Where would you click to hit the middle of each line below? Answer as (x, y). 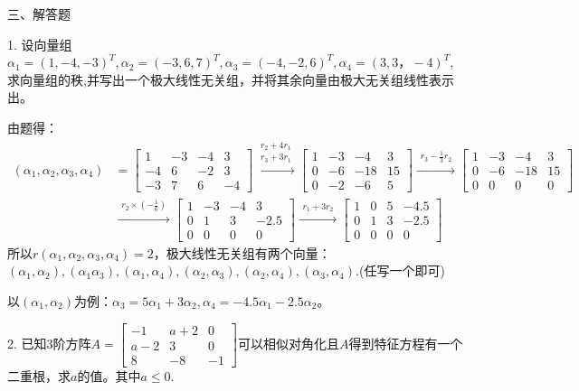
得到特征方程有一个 (406, 343)
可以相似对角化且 (288, 343)
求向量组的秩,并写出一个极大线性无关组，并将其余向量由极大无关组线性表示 (231, 79)
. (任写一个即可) (400, 270)
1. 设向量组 (40, 44)
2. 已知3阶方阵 (49, 343)
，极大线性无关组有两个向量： (242, 252)
